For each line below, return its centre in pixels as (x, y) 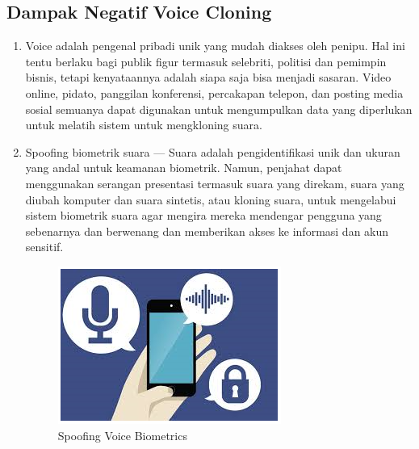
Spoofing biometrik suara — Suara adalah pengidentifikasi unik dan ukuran (213, 151)
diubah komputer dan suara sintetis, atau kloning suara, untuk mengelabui (211, 199)
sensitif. (44, 247)
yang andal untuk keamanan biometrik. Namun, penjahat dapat (184, 168)
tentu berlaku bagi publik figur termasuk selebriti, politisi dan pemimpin (206, 61)
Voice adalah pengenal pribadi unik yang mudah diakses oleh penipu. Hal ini (215, 46)
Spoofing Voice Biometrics (122, 435)
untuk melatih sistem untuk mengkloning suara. (144, 125)
